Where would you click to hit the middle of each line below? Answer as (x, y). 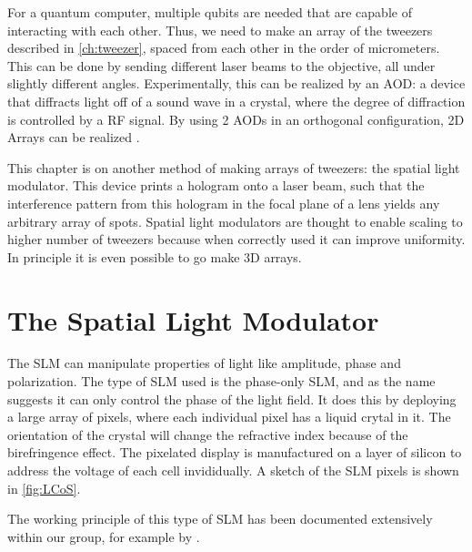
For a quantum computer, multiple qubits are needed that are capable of (210, 12)
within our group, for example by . (104, 536)
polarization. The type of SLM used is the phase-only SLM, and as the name (221, 381)
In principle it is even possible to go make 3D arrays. (155, 256)
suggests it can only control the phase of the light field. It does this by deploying (232, 399)
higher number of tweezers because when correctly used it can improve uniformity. (236, 239)
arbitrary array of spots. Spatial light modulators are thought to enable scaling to (235, 221)
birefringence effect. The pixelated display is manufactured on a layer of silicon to (235, 452)
